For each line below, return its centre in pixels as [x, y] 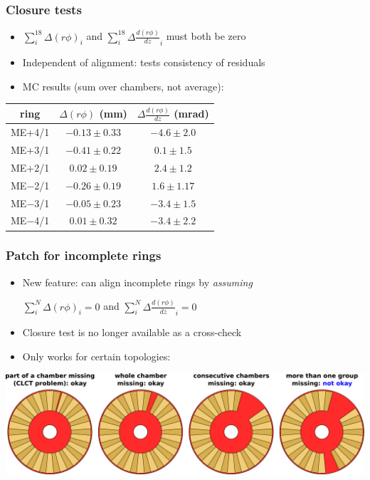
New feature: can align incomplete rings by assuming [137, 282]
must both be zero [206, 36]
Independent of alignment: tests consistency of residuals [144, 62]
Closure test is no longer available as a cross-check [132, 332]
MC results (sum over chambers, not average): [123, 86]
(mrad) [191, 114]
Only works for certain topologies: [96, 356]
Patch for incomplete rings [84, 255]
